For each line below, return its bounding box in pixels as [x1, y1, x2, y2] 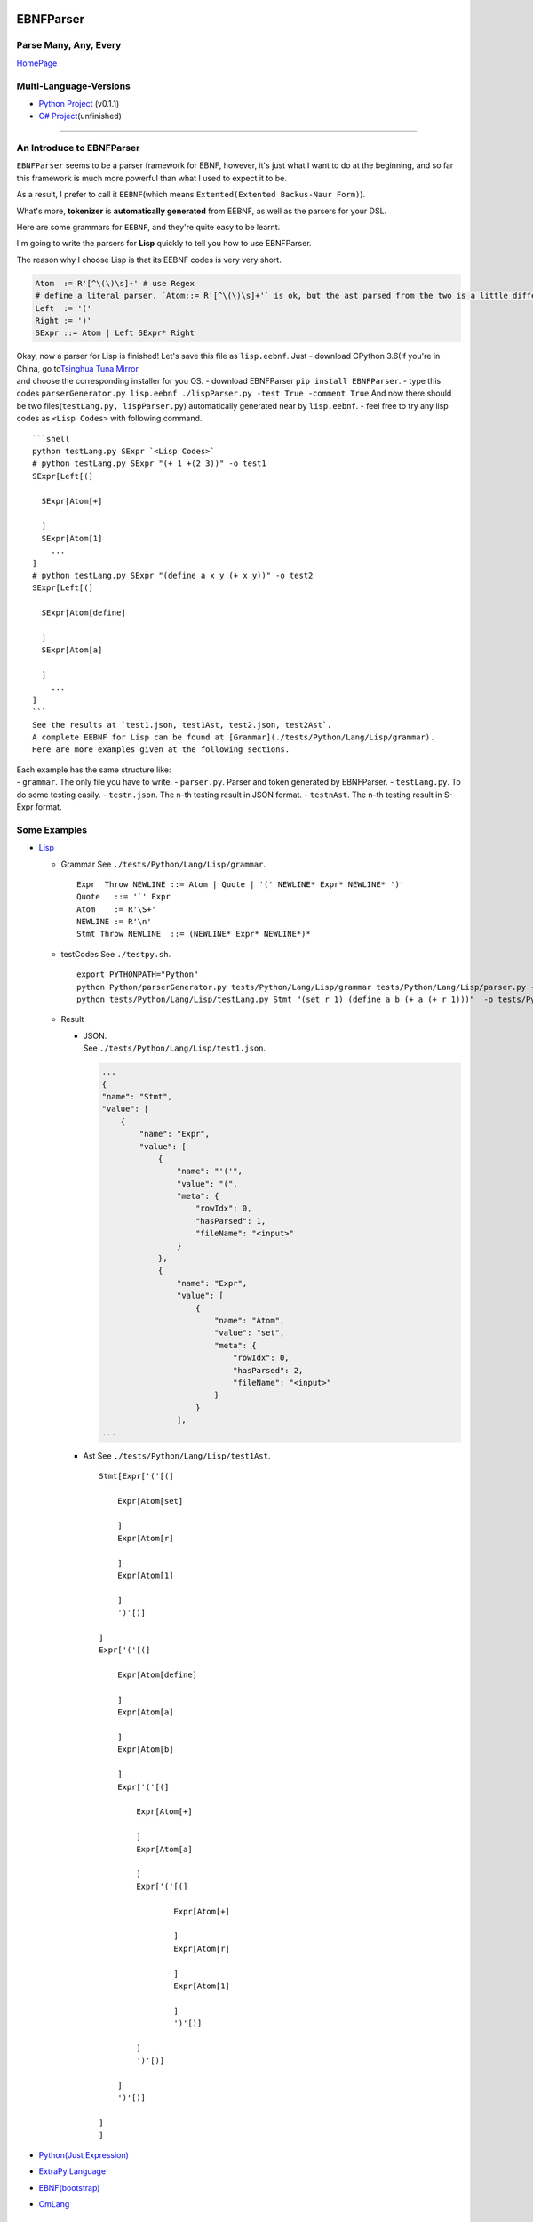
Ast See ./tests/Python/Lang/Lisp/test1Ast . [83, 1450, 271, 1461]
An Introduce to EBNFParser [16, 142, 140, 155]
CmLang [38, 2199, 70, 2210]
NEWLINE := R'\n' [76, 916, 152, 927]
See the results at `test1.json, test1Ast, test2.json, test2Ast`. [32, 720, 332, 730]
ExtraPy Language [38, 2166, 107, 2177]
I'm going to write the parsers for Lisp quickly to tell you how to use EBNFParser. [16, 238, 312, 249]
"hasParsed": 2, [232, 1365, 304, 1375]
